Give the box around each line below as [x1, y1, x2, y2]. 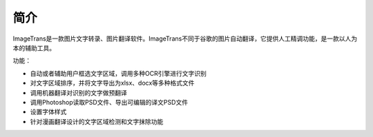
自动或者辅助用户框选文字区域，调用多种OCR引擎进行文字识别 [30, 69, 207, 77]
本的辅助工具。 [12, 43, 55, 52]
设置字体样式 [30, 107, 67, 116]
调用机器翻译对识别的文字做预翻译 [30, 88, 127, 96]
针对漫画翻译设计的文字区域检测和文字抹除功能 [30, 117, 164, 125]
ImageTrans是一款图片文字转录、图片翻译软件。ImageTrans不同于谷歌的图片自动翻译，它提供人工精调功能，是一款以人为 [12, 34, 358, 43]
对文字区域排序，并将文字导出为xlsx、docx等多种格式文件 [30, 79, 195, 87]
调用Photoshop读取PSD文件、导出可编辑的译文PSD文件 [30, 98, 189, 106]
